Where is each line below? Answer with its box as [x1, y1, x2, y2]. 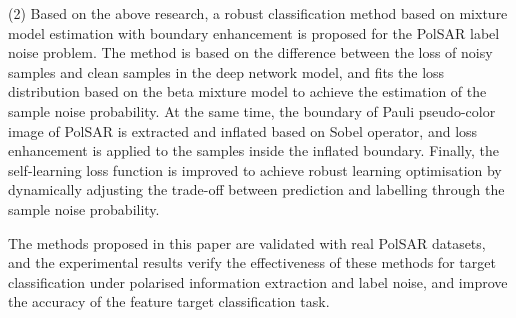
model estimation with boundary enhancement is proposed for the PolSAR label [8, 22, 500, 43]
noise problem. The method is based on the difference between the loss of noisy [8, 42, 493, 63]
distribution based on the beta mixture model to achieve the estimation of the [8, 81, 487, 102]
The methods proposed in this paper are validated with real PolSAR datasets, [8, 232, 486, 253]
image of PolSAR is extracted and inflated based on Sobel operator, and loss [8, 120, 478, 141]
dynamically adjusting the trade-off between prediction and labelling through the [8, 179, 505, 200]
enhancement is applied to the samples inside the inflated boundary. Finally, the [8, 140, 499, 161]
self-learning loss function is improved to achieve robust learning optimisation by [8, 159, 502, 180]
